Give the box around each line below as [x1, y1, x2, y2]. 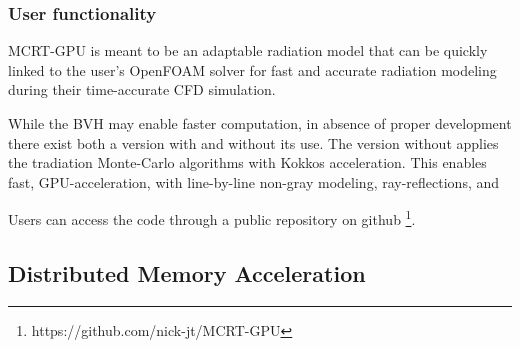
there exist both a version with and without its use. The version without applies [8, 132, 499, 153]
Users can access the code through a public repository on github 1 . [8, 206, 416, 230]
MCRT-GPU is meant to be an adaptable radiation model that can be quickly [8, 40, 488, 61]
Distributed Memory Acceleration [8, 258, 366, 289]
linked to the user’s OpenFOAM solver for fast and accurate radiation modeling [8, 59, 497, 80]
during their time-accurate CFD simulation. [8, 79, 276, 100]
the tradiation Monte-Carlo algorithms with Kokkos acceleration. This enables [8, 152, 487, 173]
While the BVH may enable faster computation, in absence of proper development [8, 113, 512, 133]
